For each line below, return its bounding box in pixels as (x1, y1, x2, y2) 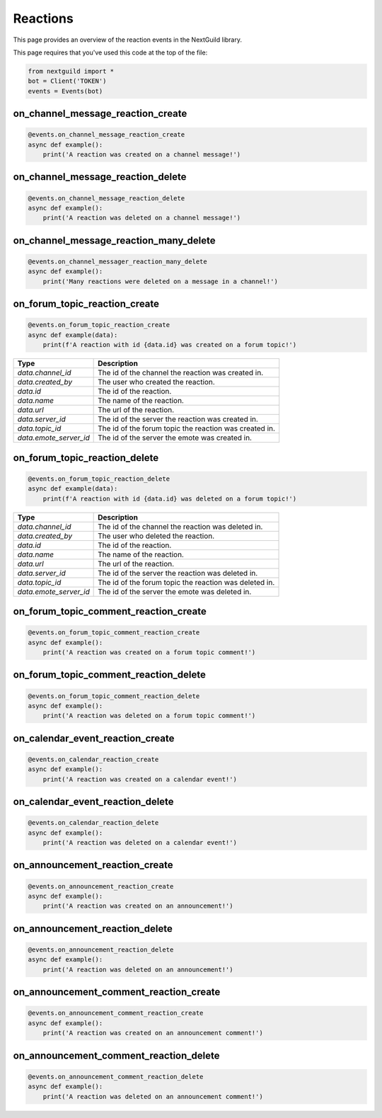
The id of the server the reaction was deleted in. (98, 568, 258, 578)
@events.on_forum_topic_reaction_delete (28, 474, 170, 483)
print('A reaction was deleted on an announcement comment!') (42, 1093, 263, 1100)
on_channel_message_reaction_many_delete (13, 234, 216, 246)
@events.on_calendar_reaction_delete (28, 818, 159, 827)
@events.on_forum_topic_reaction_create (28, 321, 170, 329)
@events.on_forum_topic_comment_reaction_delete (28, 692, 200, 700)
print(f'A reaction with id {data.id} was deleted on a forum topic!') (42, 494, 297, 503)
